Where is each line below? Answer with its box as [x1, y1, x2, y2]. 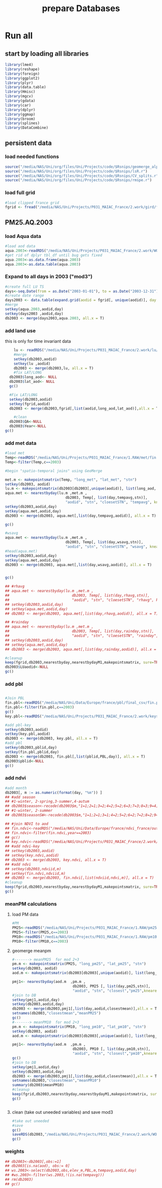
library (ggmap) [5, 112, 36, 117]
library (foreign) [5, 71, 40, 76]
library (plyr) [5, 80, 34, 85]
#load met [5, 451, 25, 456]
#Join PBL [5, 696, 25, 701]
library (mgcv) [5, 94, 34, 99]
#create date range [5, 293, 44, 298]
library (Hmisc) [5, 89, 36, 95]
